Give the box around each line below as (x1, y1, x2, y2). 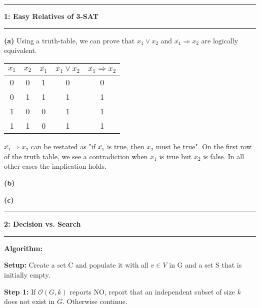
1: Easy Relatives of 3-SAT (4, 11, 98, 21)
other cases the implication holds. (4, 161, 106, 171)
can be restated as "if (30, 141, 95, 152)
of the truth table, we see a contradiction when (4, 151, 148, 161)
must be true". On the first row (155, 141, 251, 152)
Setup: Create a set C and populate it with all (4, 260, 148, 270)
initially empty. (4, 270, 50, 280)
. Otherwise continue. (62, 296, 127, 307)
